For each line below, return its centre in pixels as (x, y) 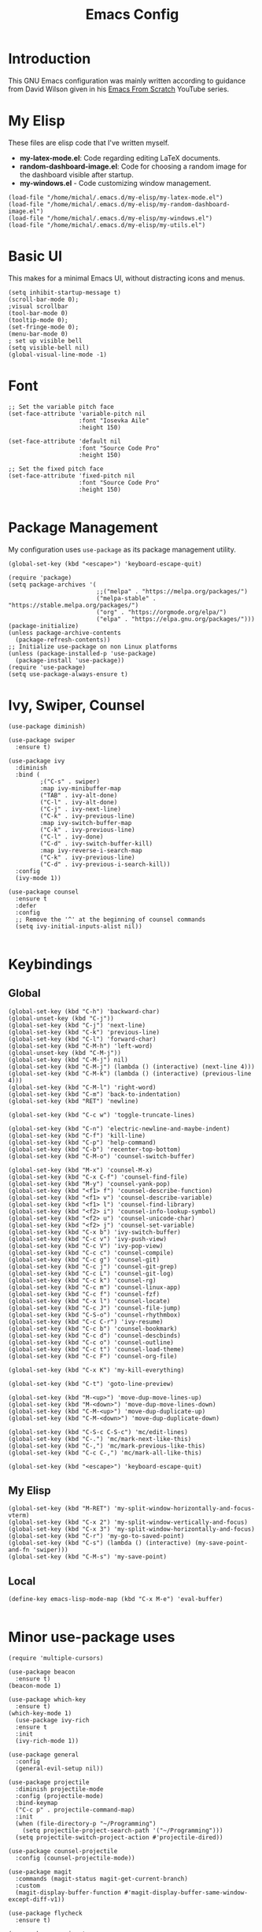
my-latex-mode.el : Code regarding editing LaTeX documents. (120, 158)
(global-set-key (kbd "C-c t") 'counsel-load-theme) (96, 1349)
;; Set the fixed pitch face (56, 469)
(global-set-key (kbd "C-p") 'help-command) (82, 1142)
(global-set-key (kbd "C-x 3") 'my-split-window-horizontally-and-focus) (132, 1529)
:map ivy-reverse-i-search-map (91, 850)
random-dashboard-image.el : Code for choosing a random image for (133, 166)
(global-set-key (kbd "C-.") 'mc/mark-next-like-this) (100, 1439)
